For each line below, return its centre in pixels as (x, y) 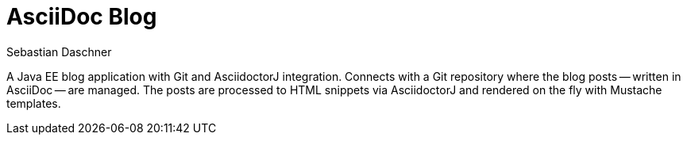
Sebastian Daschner (59, 51)
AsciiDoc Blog (82, 17)
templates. (34, 103)
